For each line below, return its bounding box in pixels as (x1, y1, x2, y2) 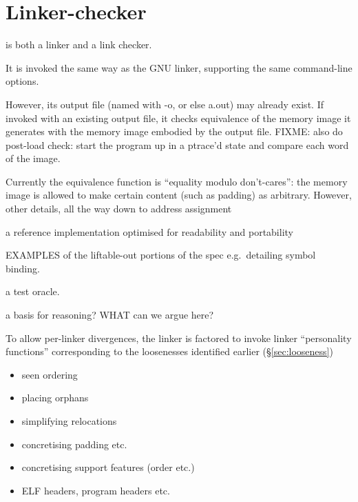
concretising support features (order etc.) (21, 460, 195, 474)
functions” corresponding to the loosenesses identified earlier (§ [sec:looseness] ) (6, 344, 333, 359)
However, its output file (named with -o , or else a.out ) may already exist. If (6, 97, 324, 111)
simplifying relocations (21, 414, 117, 428)
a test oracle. (6, 284, 60, 299)
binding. (6, 261, 40, 275)
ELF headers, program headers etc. (21, 483, 170, 497)
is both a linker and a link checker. (6, 37, 152, 52)
